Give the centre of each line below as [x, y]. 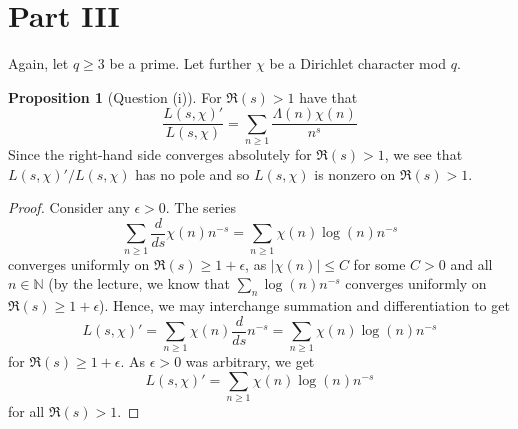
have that [328, 96]
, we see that [423, 154]
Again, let [38, 63]
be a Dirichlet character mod [357, 63]
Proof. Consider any [69, 207]
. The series [200, 207]
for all [26, 411]
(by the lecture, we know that [139, 283]
